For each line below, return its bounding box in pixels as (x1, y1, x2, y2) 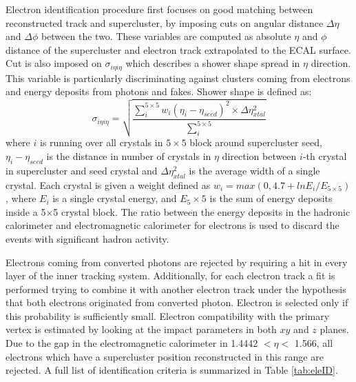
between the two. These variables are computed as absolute (41, 29, 291, 43)
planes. (320, 322, 349, 336)
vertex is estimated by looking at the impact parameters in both (6, 322, 277, 336)
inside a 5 (6, 204, 46, 219)
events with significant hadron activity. (6, 231, 169, 245)
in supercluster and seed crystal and (6, 163, 158, 177)
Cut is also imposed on (6, 56, 102, 70)
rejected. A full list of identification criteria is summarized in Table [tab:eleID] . (6, 363, 338, 377)
